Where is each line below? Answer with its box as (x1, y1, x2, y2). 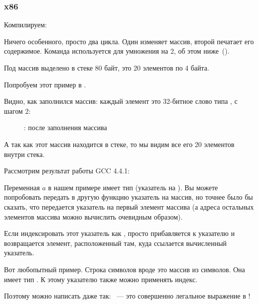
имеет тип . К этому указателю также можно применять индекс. (4, 274, 197, 284)
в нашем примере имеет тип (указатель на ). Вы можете (48, 182, 218, 192)
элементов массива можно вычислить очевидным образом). (4, 211, 183, 222)
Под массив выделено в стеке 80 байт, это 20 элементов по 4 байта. (4, 63, 209, 73)
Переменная (4, 182, 40, 192)
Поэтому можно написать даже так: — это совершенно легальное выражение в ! (4, 291, 251, 301)
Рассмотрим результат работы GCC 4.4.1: (4, 165, 130, 176)
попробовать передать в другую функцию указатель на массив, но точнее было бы (4, 192, 253, 202)
